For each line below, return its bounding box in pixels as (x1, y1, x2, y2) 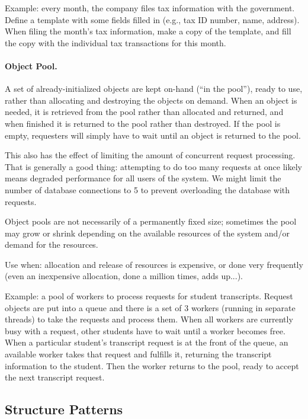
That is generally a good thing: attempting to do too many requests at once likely (5, 160, 302, 172)
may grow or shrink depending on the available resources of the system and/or (5, 226, 290, 239)
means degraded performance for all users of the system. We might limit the (5, 172, 281, 184)
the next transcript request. (5, 371, 105, 383)
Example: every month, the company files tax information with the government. (5, 2, 295, 14)
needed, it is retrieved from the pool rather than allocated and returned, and (5, 105, 284, 118)
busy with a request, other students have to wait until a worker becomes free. (5, 324, 285, 337)
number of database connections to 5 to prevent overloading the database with (5, 183, 290, 196)
